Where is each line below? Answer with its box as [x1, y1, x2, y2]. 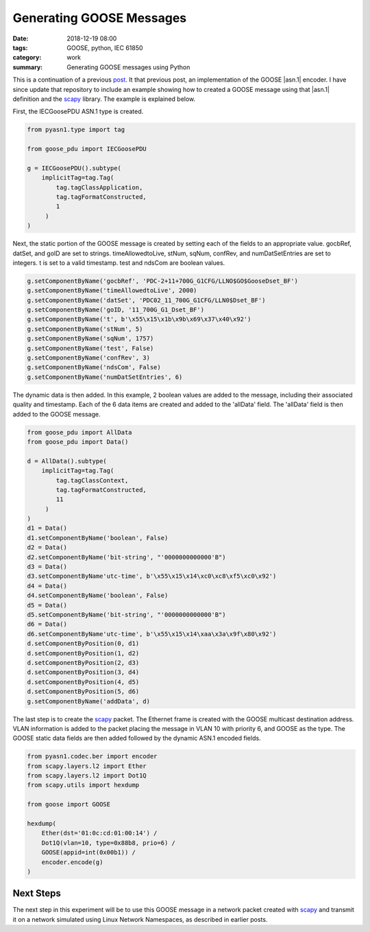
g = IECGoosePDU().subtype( [27, 164, 121, 172]
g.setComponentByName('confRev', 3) [27, 354, 151, 362]
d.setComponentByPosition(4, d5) [27, 678, 140, 686]
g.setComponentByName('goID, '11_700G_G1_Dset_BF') [27, 306, 205, 314]
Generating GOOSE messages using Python [66, 62, 190, 71]
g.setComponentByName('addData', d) [27, 697, 151, 705]
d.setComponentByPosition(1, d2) [27, 649, 140, 657]
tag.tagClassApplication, [56, 183, 143, 191]
